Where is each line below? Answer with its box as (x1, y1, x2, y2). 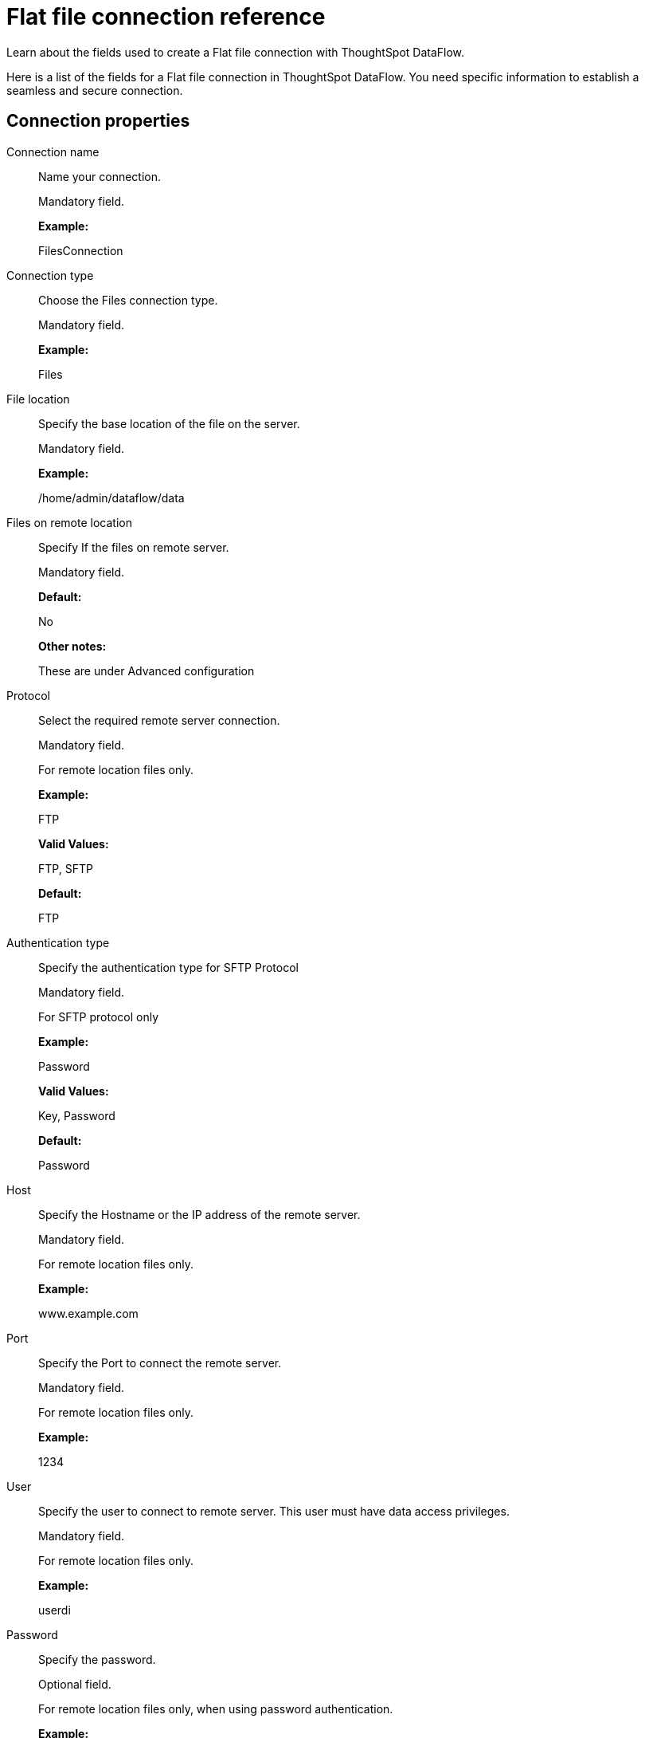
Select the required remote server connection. (38, 713, 280, 727)
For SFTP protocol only (38, 1009, 159, 1024)
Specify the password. (38, 1652, 156, 1666)
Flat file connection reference (6, 3, 326, 30)
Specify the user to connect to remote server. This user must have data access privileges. (38, 1504, 510, 1518)
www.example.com (38, 1306, 139, 1320)
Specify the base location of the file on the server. (38, 416, 300, 431)
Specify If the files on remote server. (38, 540, 229, 554)
